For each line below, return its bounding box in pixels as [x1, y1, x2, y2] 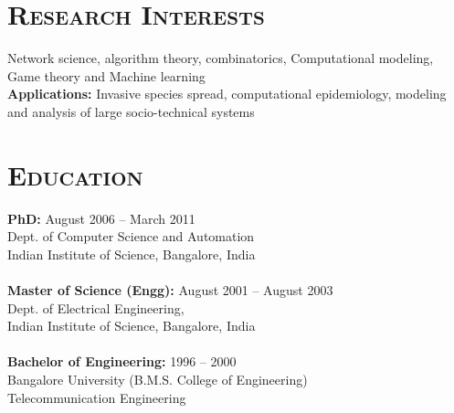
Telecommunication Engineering [7, 387, 186, 407]
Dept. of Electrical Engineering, [7, 298, 185, 317]
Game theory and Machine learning [7, 66, 206, 85]
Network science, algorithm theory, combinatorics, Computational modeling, [7, 48, 434, 68]
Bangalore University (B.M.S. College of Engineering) [7, 369, 308, 388]
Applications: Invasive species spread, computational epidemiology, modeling [7, 84, 447, 103]
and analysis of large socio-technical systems [7, 101, 255, 121]
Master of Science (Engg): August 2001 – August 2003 [7, 281, 333, 299]
